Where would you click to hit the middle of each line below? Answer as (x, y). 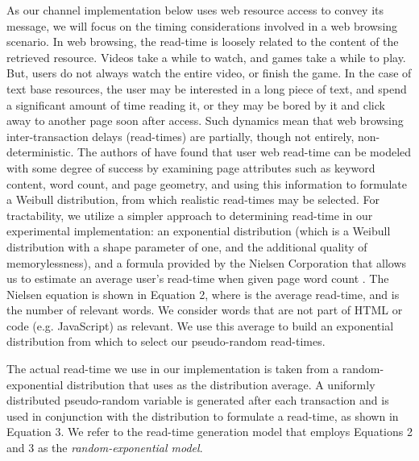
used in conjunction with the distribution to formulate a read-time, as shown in (203, 415)
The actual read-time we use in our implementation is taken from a (173, 369)
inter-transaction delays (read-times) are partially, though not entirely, (180, 136)
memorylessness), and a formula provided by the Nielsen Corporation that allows (207, 262)
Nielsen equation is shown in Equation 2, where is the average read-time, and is (203, 294)
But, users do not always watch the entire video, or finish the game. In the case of (209, 73)
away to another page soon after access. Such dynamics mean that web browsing (205, 120)
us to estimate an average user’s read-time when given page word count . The (198, 278)
